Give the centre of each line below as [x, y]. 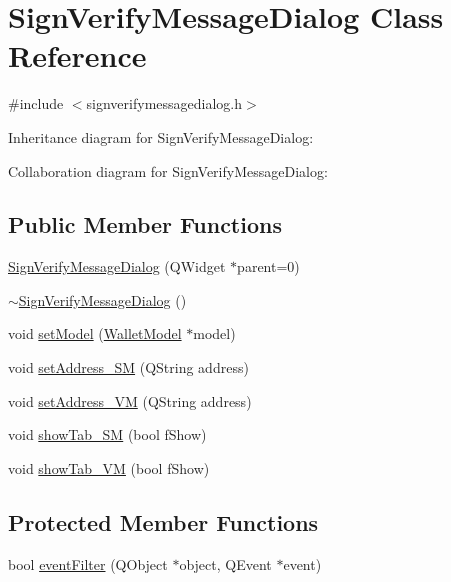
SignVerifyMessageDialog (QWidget [117, 266]
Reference [77, 55]
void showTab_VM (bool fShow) [109, 467]
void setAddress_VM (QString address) [130, 400]
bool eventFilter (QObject [88, 563]
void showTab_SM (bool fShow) [107, 434]
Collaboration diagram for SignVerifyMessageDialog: [168, 170]
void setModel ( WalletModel [95, 333]
